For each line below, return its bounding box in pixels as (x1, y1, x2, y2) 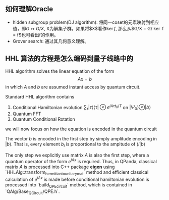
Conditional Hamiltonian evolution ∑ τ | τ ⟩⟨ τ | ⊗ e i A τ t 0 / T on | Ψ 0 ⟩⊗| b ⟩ (12, 103, 151, 112)
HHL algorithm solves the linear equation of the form (5, 68, 115, 74)
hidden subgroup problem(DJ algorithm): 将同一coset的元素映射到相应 (12, 19, 159, 25)
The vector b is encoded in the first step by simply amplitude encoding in (5, 136, 157, 142)
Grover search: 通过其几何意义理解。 (12, 38, 89, 44)
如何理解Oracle (5, 5, 53, 14)
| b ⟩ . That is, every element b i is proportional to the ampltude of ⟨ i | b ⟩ (5, 141, 146, 148)
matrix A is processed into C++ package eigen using (5, 164, 115, 170)
